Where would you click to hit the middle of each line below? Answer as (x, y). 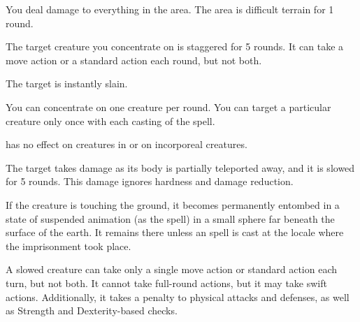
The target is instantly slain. (67, 83)
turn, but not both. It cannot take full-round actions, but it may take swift (166, 283)
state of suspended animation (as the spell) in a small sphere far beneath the (170, 218)
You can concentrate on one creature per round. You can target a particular (168, 107)
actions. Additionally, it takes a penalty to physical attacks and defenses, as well (178, 297)
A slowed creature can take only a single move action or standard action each (171, 269)
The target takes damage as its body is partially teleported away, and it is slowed (180, 167)
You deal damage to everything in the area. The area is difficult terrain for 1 (170, 9)
